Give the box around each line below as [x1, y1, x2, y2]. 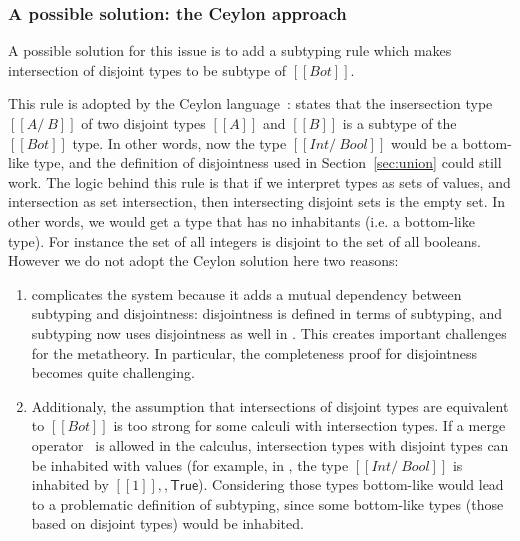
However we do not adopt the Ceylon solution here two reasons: [8, 250, 399, 271]
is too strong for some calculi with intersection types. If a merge [113, 415, 506, 436]
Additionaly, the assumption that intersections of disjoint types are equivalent [31, 395, 509, 416]
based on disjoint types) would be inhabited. [31, 513, 304, 534]
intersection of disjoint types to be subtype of [8, 59, 287, 80]
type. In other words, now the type [72, 132, 287, 153]
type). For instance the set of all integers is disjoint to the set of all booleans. [8, 230, 481, 251]
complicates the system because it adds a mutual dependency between [31, 283, 462, 304]
